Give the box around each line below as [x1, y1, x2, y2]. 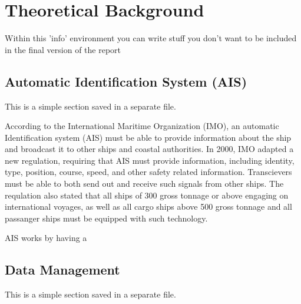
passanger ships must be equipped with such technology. [5, 212, 208, 224]
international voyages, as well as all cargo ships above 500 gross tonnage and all [5, 200, 292, 213]
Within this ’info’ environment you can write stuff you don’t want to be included [5, 32, 297, 44]
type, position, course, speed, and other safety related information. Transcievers [5, 166, 292, 178]
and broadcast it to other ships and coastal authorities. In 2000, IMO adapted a [5, 143, 294, 155]
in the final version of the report [5, 43, 121, 55]
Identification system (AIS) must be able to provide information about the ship [5, 131, 292, 143]
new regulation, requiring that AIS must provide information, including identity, [5, 154, 295, 166]
